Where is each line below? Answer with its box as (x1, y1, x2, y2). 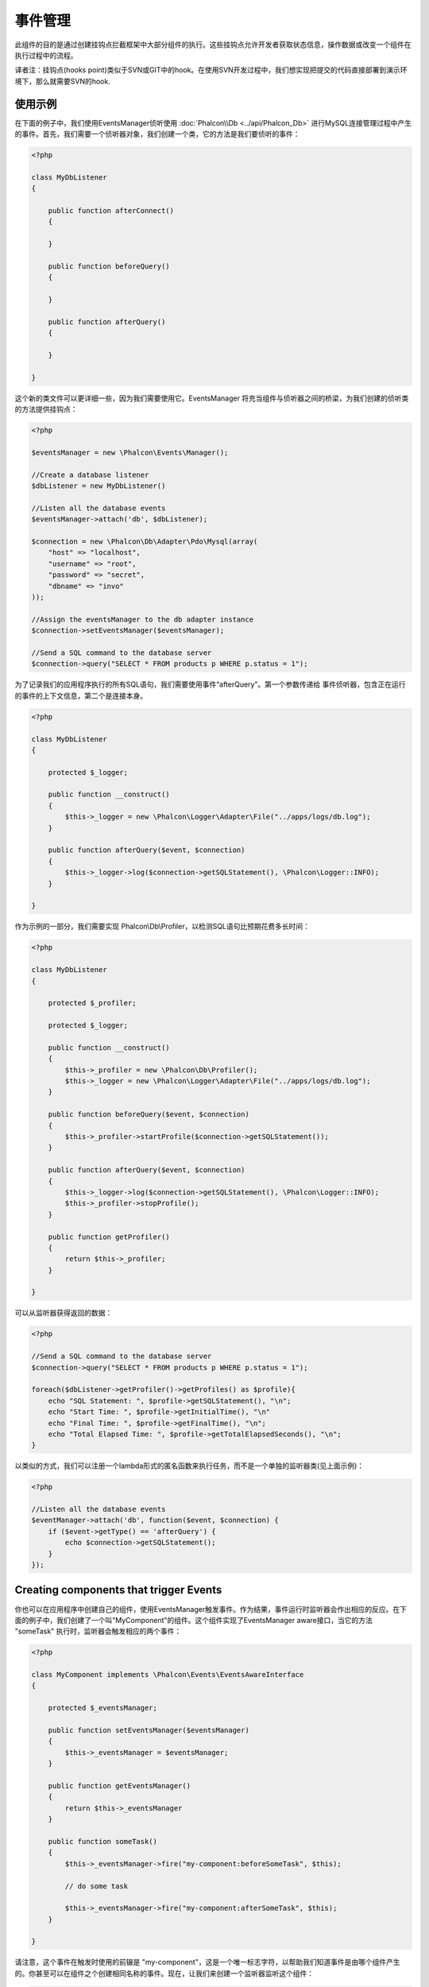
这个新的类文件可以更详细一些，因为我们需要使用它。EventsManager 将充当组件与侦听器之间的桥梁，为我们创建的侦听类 (14, 393, 409, 403)
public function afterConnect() (48, 206, 175, 215)
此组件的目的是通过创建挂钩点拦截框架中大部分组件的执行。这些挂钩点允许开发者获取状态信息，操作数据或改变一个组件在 (14, 40, 412, 49)
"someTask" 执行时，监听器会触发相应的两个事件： (14, 1626, 182, 1636)
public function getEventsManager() (48, 1781, 191, 1790)
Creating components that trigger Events (14, 1583, 222, 1597)
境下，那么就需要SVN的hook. (14, 76, 110, 86)
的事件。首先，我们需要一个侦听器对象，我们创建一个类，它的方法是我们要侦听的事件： (14, 130, 300, 139)
